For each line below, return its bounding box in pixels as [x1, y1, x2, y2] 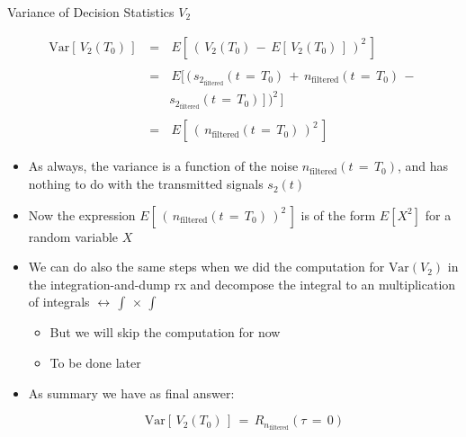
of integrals [28, 292, 90, 311]
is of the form [300, 205, 376, 224]
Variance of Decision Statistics [7, 3, 175, 21]
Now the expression [28, 205, 136, 224]
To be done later [49, 353, 141, 372]
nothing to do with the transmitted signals [28, 174, 264, 193]
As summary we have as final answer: [28, 383, 235, 402]
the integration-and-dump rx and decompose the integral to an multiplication [28, 274, 456, 293]
